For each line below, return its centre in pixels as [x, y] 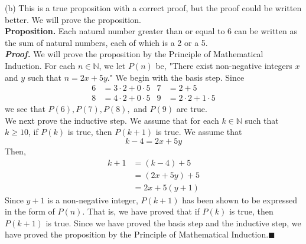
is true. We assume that [199, 132]
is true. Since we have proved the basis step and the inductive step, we [173, 222]
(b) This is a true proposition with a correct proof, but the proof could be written [153, 8]
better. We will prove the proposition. [73, 19]
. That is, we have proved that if [141, 211]
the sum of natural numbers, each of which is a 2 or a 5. [106, 42]
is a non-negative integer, [93, 200]
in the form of [30, 211]
